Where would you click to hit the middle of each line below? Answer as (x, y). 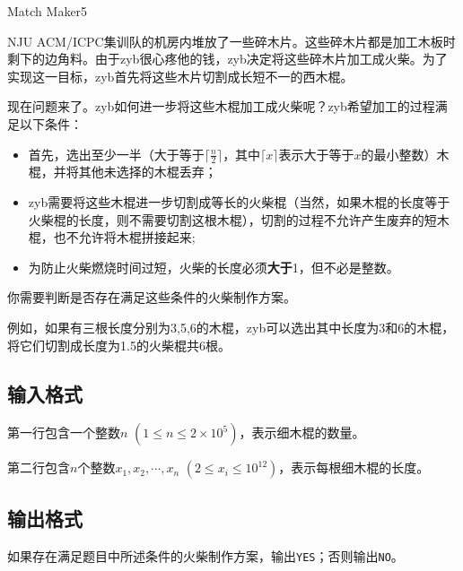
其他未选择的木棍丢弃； (148, 172)
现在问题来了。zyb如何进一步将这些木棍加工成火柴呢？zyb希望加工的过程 (221, 106)
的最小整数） (399, 154)
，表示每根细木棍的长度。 (354, 467)
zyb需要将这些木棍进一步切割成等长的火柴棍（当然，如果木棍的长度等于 (239, 201)
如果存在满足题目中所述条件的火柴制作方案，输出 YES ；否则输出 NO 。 (205, 555)
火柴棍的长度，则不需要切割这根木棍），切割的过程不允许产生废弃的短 (232, 219)
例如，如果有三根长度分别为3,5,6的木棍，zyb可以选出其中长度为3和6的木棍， (231, 327)
